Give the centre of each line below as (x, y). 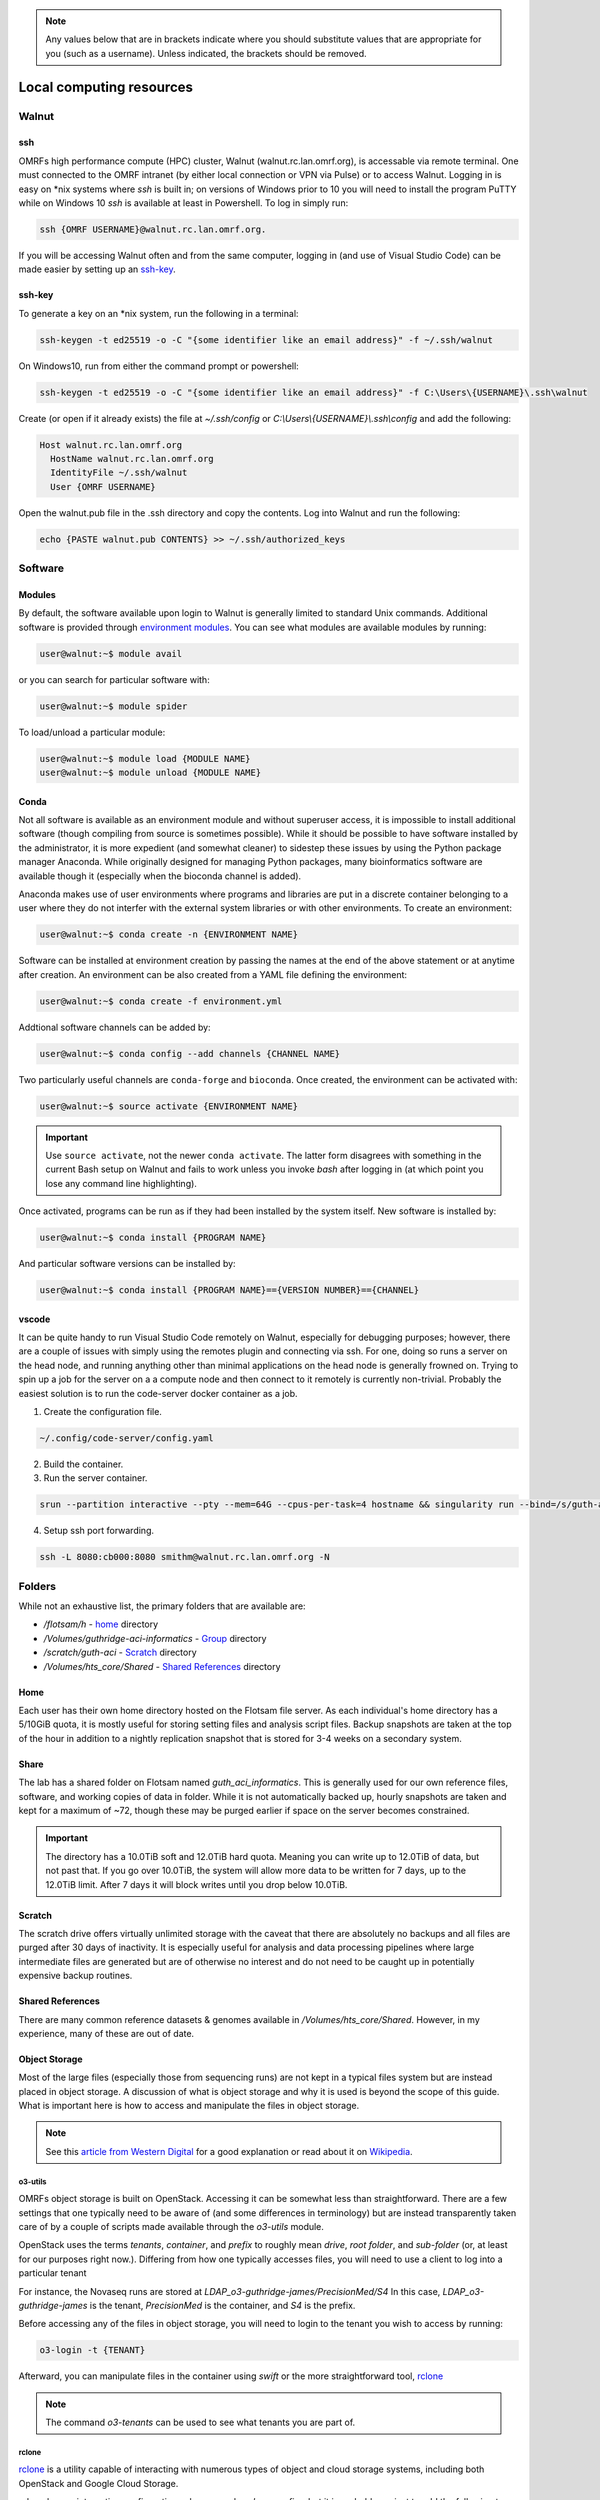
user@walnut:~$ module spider (113, 706)
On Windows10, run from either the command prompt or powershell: (158, 366)
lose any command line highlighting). (121, 1183)
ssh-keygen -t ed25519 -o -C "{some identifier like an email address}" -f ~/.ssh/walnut (266, 339)
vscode (34, 1319)
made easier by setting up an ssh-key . (97, 269)
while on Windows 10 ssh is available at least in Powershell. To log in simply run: (183, 202)
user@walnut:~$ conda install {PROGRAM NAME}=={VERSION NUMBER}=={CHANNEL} (229, 1290)
